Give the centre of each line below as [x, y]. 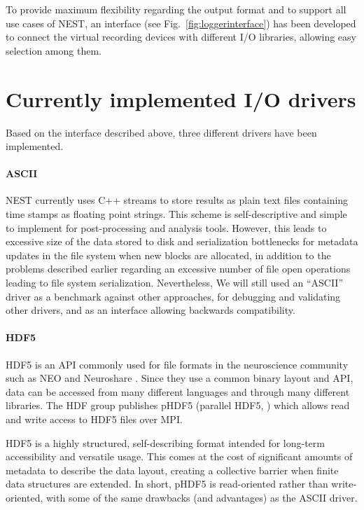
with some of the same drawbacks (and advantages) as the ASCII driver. [202, 497]
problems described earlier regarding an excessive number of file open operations [178, 269]
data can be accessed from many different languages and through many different [178, 391]
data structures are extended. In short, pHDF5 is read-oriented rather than [167, 484]
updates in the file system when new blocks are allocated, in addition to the [168, 255]
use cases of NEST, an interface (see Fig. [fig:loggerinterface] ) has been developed [181, 23]
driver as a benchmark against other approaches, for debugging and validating [173, 296]
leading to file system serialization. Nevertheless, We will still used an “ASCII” [175, 283]
